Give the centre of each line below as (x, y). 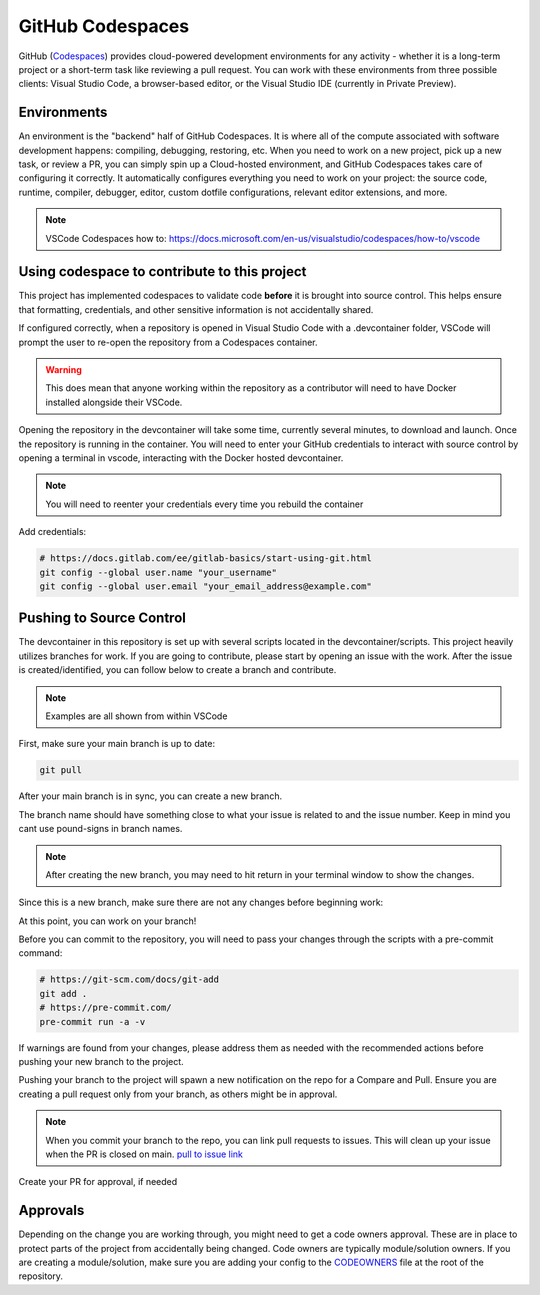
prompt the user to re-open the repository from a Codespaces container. (168, 342)
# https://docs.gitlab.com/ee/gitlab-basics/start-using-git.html (205, 558)
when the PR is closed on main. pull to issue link (144, 1154)
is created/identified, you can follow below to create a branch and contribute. (177, 670)
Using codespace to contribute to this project (162, 271)
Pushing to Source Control (102, 618)
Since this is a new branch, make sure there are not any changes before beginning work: (201, 902)
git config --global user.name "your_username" (158, 572)
